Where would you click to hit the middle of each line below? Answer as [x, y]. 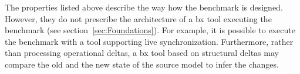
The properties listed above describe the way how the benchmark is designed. [144, 7]
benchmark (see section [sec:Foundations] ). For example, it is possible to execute [150, 30]
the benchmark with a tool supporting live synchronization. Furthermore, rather [149, 41]
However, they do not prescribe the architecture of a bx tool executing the [138, 18]
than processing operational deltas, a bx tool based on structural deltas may [142, 53]
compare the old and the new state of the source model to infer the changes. [142, 64]
